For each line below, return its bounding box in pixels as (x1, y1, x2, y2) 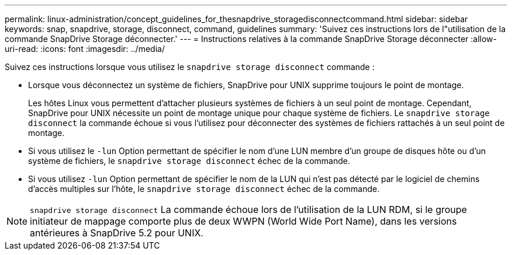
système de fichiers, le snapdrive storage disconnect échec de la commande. (28, 156, 350, 166)
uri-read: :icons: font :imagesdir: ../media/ (5, 44, 165, 54)
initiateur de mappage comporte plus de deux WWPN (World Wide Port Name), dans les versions (30, 215, 457, 227)
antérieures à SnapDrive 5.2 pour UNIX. (30, 227, 203, 239)
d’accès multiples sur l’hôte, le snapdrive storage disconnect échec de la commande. (28, 184, 380, 194)
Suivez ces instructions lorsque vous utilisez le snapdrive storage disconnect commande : (5, 62, 375, 72)
